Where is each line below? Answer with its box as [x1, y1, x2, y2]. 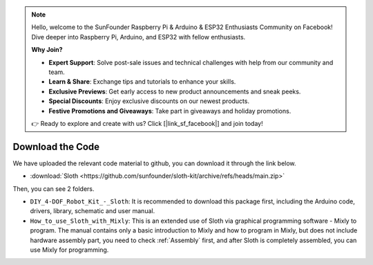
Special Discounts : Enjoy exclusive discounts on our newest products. [48, 97, 250, 105]
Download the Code [12, 140, 100, 152]
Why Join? [31, 46, 63, 54]
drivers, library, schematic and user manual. [30, 207, 155, 215]
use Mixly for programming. [30, 246, 109, 254]
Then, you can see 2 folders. [12, 184, 95, 193]
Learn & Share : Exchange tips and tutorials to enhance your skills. [48, 77, 236, 86]
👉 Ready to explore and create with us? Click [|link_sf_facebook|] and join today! [31, 119, 263, 127]
